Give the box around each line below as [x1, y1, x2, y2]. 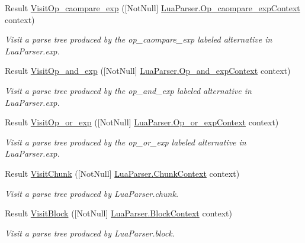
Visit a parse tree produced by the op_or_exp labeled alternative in [5, 135, 246, 148]
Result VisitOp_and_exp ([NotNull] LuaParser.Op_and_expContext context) [5, 64, 291, 77]
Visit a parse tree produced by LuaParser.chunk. [5, 187, 179, 199]
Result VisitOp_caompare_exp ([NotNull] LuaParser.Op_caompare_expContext [5, 2, 300, 14]
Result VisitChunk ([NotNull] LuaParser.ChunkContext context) [5, 167, 240, 179]
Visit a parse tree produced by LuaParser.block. [5, 226, 175, 239]
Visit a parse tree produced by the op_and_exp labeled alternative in [5, 84, 252, 96]
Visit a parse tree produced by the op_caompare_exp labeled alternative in [5, 33, 272, 46]
